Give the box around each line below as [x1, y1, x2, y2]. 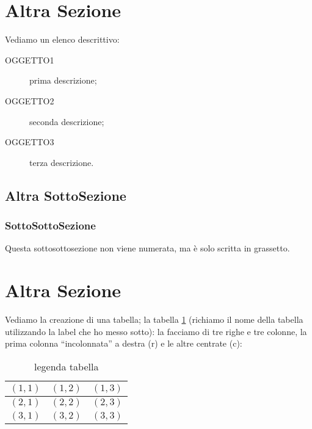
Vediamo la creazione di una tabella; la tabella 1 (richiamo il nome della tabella [5, 313, 303, 325]
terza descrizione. [29, 156, 94, 168]
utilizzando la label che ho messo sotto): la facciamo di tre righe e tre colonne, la [5, 325, 307, 337]
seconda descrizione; [29, 115, 104, 128]
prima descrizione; [29, 74, 97, 87]
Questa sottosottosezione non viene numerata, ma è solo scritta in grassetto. [5, 242, 290, 254]
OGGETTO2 [5, 94, 54, 107]
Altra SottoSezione [5, 186, 126, 204]
